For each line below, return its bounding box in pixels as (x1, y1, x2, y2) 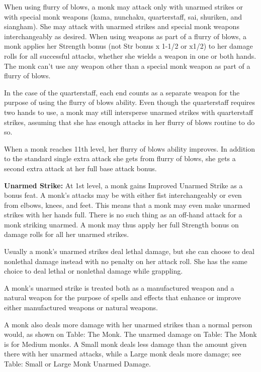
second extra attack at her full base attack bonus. (4, 163, 157, 173)
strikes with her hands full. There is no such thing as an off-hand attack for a (4, 209, 242, 220)
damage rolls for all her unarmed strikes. (4, 229, 129, 239)
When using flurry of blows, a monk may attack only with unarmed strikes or (4, 2, 243, 12)
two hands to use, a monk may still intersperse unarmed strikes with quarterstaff (4, 106, 253, 117)
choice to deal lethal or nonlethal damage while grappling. (4, 266, 183, 276)
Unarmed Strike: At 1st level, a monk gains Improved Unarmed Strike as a (4, 180, 243, 190)
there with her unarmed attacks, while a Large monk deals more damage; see (4, 348, 241, 359)
